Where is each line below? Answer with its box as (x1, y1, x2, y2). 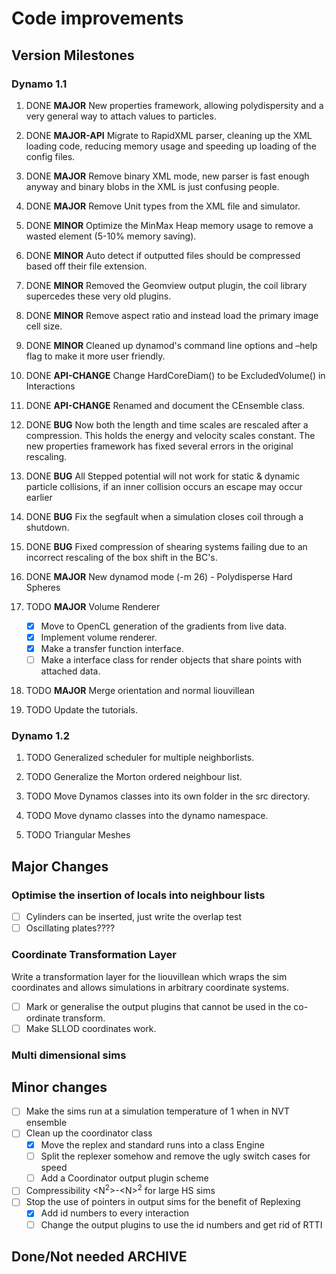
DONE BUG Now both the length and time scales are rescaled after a (25, 418, 309, 431)
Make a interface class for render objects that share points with (40, 654, 303, 666)
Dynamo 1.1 (11, 77, 68, 91)
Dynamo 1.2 (11, 729, 71, 743)
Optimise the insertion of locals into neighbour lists (11, 888, 266, 902)
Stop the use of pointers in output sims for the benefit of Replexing (25, 1196, 301, 1208)
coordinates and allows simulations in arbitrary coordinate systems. (11, 981, 289, 993)
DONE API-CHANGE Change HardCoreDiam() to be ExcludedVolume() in (25, 369, 326, 381)
